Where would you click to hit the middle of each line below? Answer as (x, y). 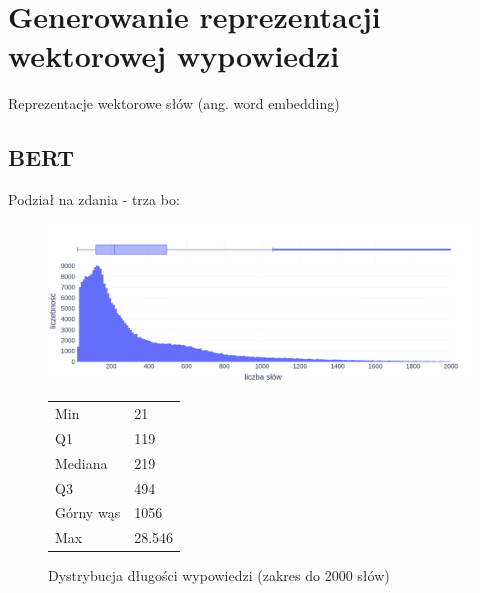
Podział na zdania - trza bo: (94, 199)
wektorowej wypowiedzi (174, 55)
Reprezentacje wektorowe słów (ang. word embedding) (174, 103)
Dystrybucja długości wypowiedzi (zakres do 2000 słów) (219, 575)
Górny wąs (88, 512)
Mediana (81, 462)
